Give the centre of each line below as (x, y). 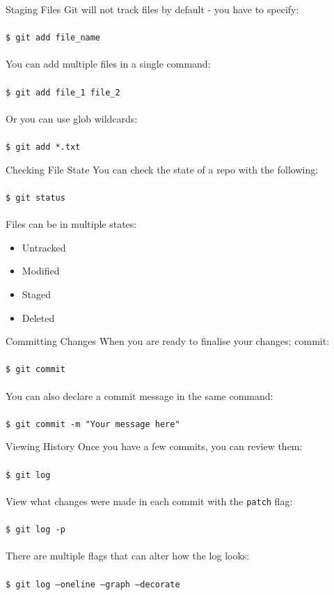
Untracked (44, 247)
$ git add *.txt (43, 147)
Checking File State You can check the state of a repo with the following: (162, 169)
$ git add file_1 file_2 (63, 92)
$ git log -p (35, 530)
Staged (37, 294)
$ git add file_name (53, 38)
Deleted (38, 317)
